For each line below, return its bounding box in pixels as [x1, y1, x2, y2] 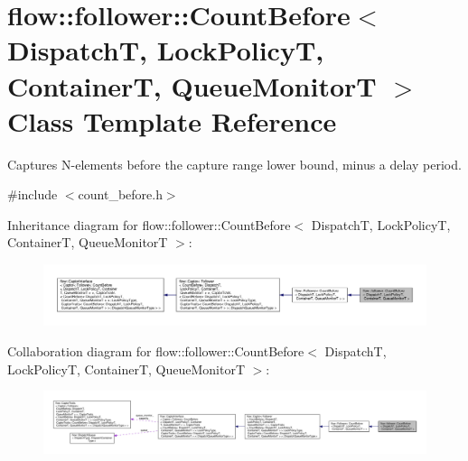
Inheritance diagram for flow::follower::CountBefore [7, 215, 291, 234]
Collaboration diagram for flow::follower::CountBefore [7, 341, 304, 360]
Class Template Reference [7, 102, 337, 139]
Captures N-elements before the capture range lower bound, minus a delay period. [7, 154, 462, 173]
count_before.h [78, 185, 163, 204]
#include [7, 185, 58, 204]
